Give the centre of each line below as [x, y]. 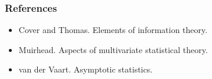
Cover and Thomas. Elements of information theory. [113, 30]
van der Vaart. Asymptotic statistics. [86, 69]
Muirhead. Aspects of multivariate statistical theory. [113, 49]
